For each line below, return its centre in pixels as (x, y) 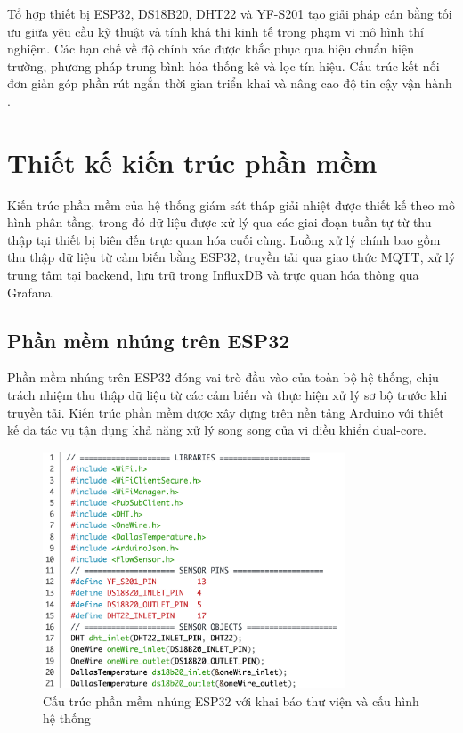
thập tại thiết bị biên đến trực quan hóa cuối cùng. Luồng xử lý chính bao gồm (224, 239)
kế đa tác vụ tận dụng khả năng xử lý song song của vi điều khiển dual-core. (217, 430)
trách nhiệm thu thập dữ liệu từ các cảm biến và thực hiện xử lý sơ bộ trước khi (227, 395)
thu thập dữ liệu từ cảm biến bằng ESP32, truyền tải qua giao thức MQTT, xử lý (231, 257)
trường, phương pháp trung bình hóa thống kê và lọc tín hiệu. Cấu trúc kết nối (223, 65)
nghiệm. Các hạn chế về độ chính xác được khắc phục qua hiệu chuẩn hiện (211, 49)
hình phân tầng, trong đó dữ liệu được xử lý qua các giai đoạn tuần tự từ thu (219, 222)
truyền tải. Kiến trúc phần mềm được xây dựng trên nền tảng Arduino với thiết (226, 412)
